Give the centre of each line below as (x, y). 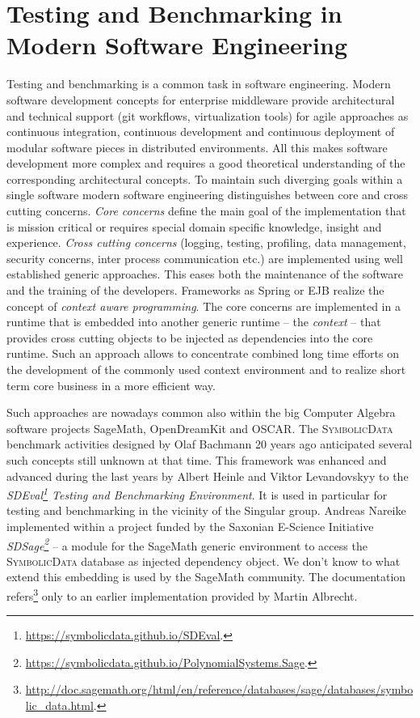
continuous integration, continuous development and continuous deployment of (201, 132)
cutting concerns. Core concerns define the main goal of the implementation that (206, 211)
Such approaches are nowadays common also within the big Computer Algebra (201, 412)
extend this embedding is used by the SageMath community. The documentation (206, 577)
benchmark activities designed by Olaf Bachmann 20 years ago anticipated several (210, 444)
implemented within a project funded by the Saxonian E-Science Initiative (190, 526)
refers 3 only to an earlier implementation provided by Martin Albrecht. (182, 595)
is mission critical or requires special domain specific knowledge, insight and (194, 226)
